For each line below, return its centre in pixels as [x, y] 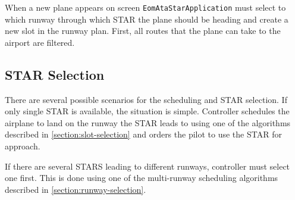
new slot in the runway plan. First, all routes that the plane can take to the [143, 31]
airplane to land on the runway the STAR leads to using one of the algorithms [148, 122]
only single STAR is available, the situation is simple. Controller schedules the [147, 111]
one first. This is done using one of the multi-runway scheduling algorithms [142, 178]
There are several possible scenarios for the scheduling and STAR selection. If [146, 99]
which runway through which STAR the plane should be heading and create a [147, 19]
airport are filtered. [40, 42]
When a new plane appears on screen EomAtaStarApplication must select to [145, 7]
